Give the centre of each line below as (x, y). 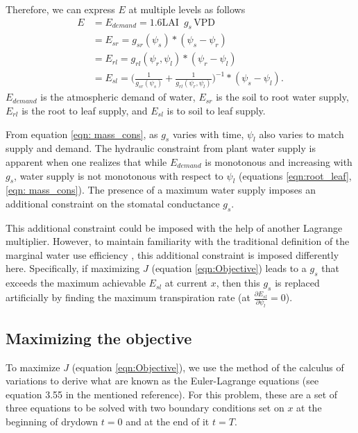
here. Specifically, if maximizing (73, 268)
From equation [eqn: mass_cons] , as (82, 134)
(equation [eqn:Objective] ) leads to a (229, 268)
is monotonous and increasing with (279, 161)
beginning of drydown (52, 421)
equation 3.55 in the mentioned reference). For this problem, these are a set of (172, 394)
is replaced (297, 283)
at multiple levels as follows (187, 9)
